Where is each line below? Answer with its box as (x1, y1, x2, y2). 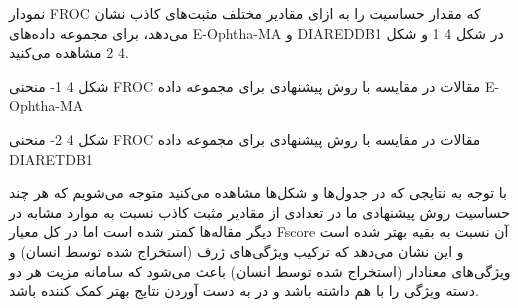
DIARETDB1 (9, 148, 93, 169)
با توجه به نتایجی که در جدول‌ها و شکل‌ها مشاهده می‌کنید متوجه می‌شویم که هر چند (9, 182, 507, 203)
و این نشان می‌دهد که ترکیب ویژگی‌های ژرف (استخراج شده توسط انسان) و (9, 240, 464, 261)
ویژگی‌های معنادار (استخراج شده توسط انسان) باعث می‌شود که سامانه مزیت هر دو (9, 260, 511, 281)
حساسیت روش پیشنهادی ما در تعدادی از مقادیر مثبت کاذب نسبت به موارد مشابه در (9, 201, 510, 222)
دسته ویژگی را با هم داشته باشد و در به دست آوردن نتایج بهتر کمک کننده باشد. (9, 280, 479, 301)
